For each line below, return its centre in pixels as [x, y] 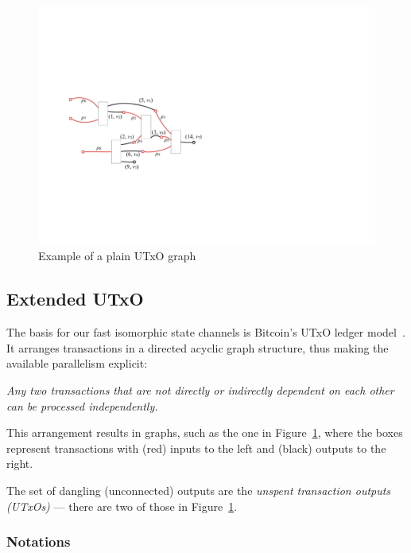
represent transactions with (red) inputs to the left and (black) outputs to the [196, 448]
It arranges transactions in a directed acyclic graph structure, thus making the [198, 347]
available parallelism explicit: [77, 363]
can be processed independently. [82, 405]
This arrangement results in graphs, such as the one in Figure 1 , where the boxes [205, 432]
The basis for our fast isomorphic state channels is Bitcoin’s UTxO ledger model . [206, 332]
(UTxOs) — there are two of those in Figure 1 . [122, 506]
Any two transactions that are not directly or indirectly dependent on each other [200, 389]
